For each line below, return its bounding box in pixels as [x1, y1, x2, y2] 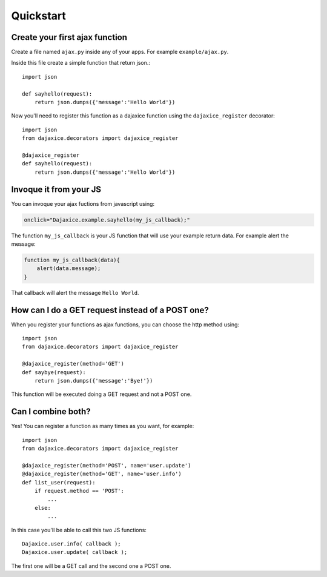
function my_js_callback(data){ [24, 257, 121, 263]
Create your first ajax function [11, 32, 127, 42]
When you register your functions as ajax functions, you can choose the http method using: [11, 321, 239, 328]
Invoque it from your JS [11, 184, 102, 194]
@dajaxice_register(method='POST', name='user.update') [22, 462, 191, 469]
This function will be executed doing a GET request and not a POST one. [11, 391, 192, 398]
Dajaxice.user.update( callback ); [22, 549, 128, 556]
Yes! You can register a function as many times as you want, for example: [11, 423, 194, 430]
